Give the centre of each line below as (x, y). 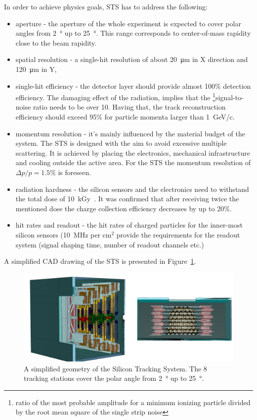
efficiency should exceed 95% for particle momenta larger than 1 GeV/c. (125, 117)
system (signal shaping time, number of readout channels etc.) (110, 244)
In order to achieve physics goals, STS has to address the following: (106, 6)
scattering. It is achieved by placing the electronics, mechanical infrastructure (133, 152)
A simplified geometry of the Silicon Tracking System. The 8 (115, 368)
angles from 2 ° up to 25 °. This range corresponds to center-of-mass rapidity (133, 33)
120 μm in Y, (36, 69)
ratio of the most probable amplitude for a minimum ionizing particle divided (133, 402)
